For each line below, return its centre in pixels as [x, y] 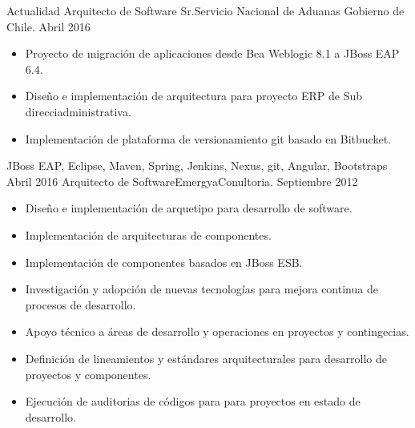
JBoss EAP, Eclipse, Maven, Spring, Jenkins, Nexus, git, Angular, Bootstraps [197, 166]
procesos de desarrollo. [81, 304]
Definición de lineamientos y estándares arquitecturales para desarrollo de [206, 358]
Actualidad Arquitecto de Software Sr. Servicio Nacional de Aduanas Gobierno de [205, 10]
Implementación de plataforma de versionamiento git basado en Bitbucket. [208, 138]
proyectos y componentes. [88, 374]
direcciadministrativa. [78, 111]
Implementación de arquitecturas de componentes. [148, 234]
